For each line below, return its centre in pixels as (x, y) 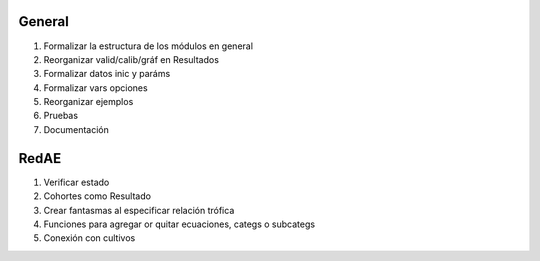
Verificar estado (76, 182)
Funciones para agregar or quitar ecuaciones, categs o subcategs (179, 224)
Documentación (76, 129)
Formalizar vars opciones (96, 87)
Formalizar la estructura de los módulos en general (148, 46)
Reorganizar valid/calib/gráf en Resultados (131, 59)
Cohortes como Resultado (97, 196)
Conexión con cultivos (89, 238)
